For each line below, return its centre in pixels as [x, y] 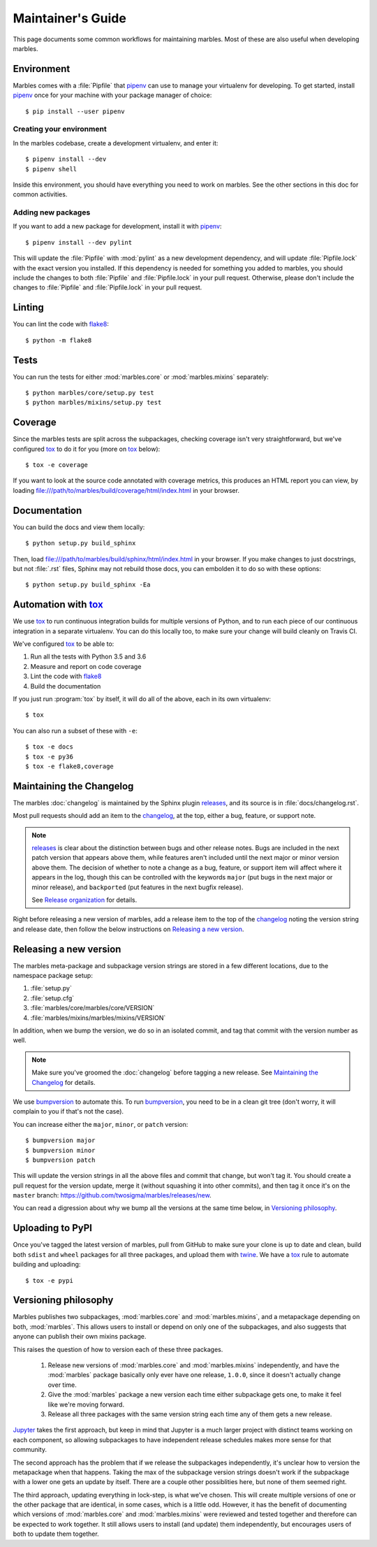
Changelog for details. [64, 1082]
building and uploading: [47, 1265]
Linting [29, 308]
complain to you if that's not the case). [68, 1111]
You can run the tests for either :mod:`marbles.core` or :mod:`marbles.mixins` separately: [141, 377]
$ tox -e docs [49, 747]
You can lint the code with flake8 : [61, 324]
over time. [62, 1385]
